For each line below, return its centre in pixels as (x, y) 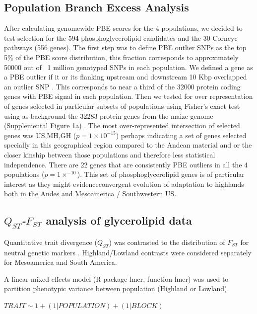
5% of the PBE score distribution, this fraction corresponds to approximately (121, 57)
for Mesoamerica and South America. (61, 262)
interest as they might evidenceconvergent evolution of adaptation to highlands (124, 184)
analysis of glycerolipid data (119, 220)
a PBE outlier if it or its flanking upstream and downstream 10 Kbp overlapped (126, 77)
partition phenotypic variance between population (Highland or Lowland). (117, 288)
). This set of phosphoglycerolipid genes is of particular (161, 174)
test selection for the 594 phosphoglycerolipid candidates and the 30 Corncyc (121, 38)
